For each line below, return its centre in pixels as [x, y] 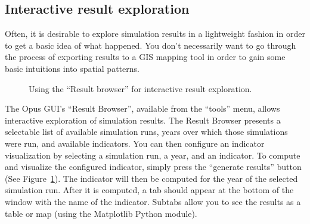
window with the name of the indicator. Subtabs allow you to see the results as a [153, 201]
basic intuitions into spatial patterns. [72, 68]
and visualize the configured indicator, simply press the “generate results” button [153, 167]
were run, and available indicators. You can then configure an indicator [135, 143]
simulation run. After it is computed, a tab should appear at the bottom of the [149, 190]
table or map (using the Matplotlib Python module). [101, 213]
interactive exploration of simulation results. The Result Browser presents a [143, 120]
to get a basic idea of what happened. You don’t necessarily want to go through [151, 45]
